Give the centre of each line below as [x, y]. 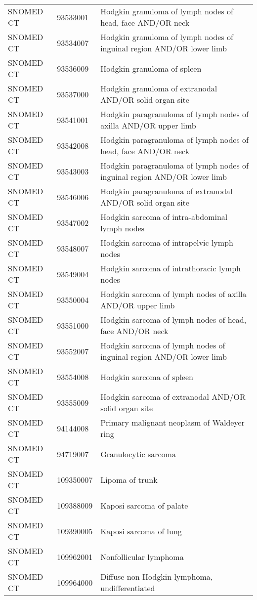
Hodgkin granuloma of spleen [151, 68]
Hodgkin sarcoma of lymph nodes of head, [173, 320]
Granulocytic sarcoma [138, 454]
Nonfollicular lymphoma [142, 557]
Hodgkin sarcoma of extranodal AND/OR [173, 397]
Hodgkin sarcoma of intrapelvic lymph [167, 242]
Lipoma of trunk [129, 479]
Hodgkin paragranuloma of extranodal [167, 191]
